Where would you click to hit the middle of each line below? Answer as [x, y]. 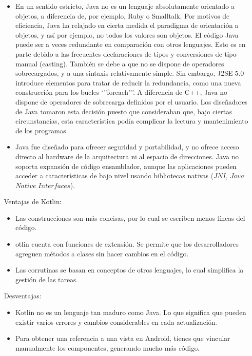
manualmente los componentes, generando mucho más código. [107, 347]
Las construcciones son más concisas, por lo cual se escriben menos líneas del [130, 218]
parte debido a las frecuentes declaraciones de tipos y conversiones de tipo [126, 53]
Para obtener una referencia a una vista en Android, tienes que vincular [123, 338]
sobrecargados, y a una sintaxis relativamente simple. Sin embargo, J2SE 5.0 [130, 73]
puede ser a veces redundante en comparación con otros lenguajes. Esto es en [130, 44]
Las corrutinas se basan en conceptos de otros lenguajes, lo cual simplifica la [129, 270]
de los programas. [42, 130]
